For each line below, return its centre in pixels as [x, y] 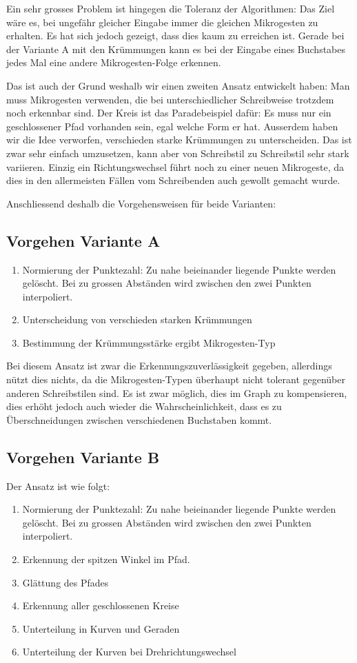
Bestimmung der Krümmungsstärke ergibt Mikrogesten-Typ [149, 342]
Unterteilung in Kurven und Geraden [101, 628]
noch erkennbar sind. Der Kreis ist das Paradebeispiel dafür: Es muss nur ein [169, 113]
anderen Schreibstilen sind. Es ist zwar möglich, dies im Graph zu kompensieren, [177, 392]
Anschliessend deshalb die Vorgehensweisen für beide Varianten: [141, 203]
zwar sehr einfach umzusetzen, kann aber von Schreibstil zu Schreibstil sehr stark [178, 153]
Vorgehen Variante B [83, 457]
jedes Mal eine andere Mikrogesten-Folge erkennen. [114, 62]
